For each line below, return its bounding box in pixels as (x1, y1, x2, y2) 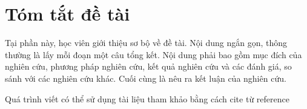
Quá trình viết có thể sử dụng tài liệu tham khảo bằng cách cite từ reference (5, 92, 289, 105)
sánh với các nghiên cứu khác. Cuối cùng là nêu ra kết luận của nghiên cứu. (5, 71, 286, 84)
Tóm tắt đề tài (5, 1, 130, 26)
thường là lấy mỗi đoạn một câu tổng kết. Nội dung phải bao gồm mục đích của (5, 48, 302, 61)
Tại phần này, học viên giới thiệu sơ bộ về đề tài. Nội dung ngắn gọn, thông (5, 36, 288, 49)
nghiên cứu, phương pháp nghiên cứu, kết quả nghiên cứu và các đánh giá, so (5, 60, 292, 73)
